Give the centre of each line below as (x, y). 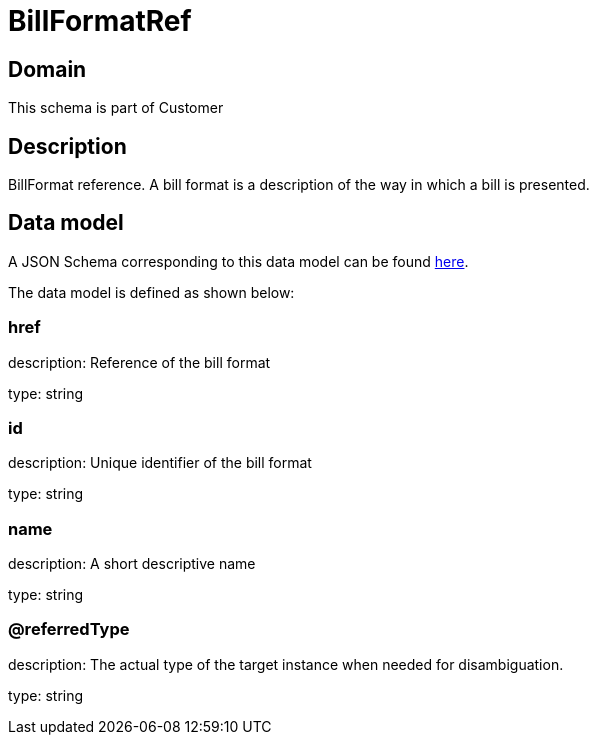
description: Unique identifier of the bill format (160, 463)
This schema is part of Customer (116, 108)
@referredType (69, 629)
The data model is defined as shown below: (151, 292)
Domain (47, 69)
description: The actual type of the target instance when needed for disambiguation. (286, 664)
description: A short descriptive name (132, 564)
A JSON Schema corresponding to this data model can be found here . (238, 261)
